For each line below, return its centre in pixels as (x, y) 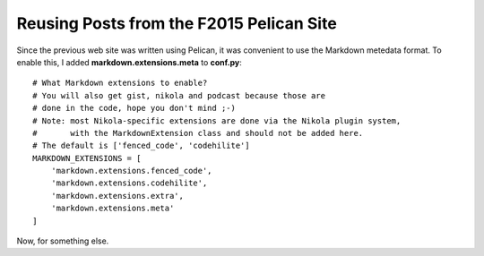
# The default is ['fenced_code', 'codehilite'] (141, 146)
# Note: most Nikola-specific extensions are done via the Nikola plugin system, (217, 120)
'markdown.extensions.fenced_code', (131, 171)
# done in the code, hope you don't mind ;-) (134, 108)
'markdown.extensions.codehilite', (129, 183)
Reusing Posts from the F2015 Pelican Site (177, 23)
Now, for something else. (63, 241)
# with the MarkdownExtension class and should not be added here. (198, 133)
